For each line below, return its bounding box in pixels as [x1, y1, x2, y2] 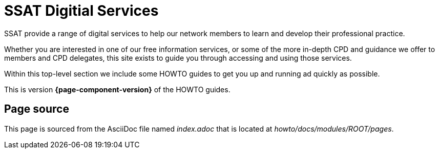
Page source [4, 103, 69, 116]
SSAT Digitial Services [4, 2, 159, 19]
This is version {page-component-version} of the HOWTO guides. [4, 85, 231, 94]
